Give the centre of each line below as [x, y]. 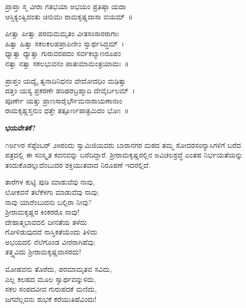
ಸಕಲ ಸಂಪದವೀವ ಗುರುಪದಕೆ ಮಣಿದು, [51, 289]
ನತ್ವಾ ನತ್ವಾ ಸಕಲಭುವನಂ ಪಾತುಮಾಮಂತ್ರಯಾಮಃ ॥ [67, 63]
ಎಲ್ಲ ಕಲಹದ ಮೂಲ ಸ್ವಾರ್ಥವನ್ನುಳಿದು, [51, 279]
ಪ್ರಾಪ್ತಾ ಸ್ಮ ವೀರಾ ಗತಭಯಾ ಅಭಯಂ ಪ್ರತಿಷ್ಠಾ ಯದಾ [66, 6]
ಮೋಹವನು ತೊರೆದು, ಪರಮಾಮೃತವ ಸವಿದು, [59, 269]
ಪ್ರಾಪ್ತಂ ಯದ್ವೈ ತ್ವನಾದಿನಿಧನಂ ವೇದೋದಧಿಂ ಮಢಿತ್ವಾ [66, 80]
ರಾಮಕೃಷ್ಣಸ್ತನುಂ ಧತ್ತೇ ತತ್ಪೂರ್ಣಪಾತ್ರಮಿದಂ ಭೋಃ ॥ [67, 110]
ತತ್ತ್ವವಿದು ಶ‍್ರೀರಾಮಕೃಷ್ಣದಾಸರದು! [43, 252]
